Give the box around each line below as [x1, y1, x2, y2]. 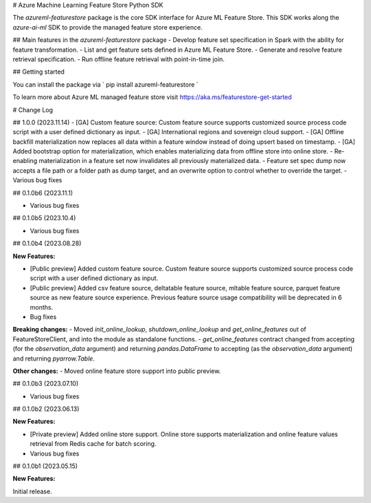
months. [30, 303, 54, 311]
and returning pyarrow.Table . [12, 354, 95, 363]
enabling [12, 157, 38, 165]
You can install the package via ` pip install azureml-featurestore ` [12, 80, 199, 89]
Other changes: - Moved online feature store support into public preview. [12, 367, 221, 375]
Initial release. [12, 487, 52, 495]
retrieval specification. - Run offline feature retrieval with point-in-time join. [12, 55, 225, 63]
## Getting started [12, 67, 65, 76]
